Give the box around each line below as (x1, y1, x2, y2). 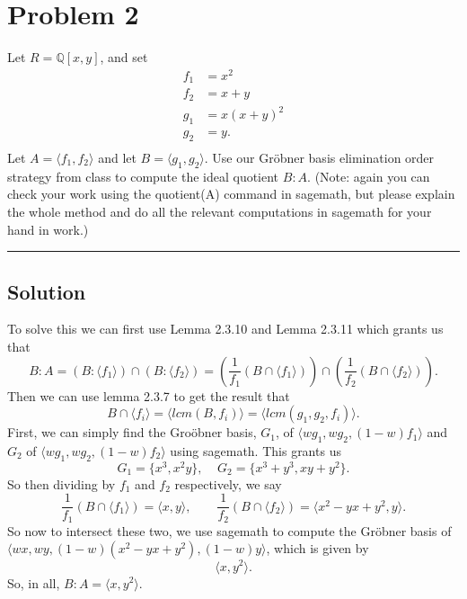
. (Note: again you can (307, 166, 430, 185)
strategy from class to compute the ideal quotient (7, 166, 279, 185)
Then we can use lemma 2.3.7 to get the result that (7, 386, 290, 405)
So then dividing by (7, 474, 116, 493)
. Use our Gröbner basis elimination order (204, 148, 435, 166)
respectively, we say (174, 474, 282, 493)
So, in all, (7, 573, 60, 592)
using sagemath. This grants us (170, 441, 341, 460)
